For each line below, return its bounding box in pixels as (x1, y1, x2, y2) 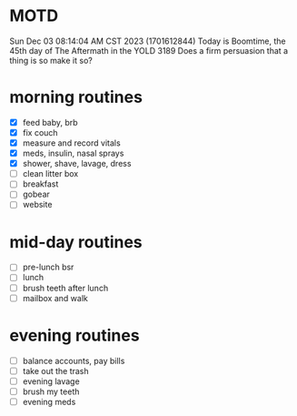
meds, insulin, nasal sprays (22, 147, 124, 159)
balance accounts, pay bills (22, 355, 125, 366)
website (22, 199, 53, 210)
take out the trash (22, 365, 89, 376)
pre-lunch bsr (22, 261, 74, 273)
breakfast (22, 178, 59, 189)
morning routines (9, 87, 144, 107)
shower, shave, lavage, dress (22, 158, 132, 169)
